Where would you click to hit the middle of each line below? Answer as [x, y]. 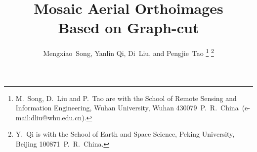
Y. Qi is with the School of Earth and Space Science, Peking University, [125, 134]
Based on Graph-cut [128, 27]
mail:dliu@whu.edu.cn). [51, 117]
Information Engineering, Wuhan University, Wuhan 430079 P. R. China [127, 108]
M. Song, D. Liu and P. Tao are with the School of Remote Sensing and [126, 98]
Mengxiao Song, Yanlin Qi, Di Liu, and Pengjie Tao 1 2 [128, 52]
